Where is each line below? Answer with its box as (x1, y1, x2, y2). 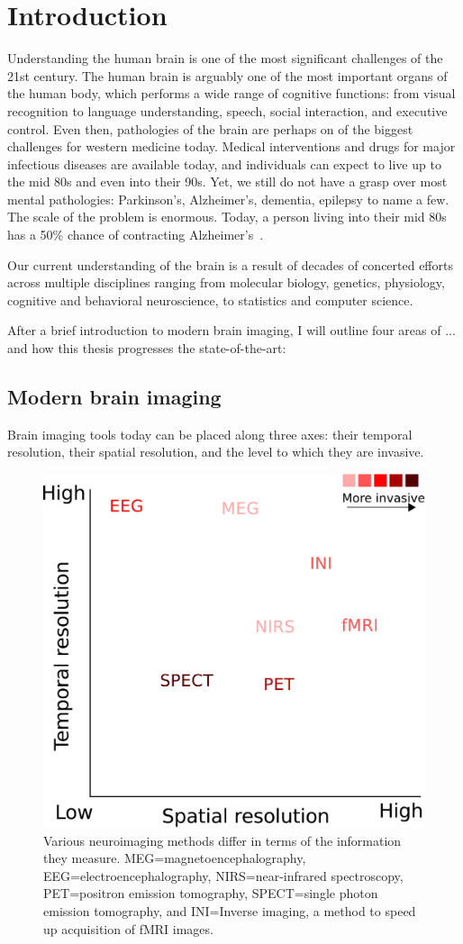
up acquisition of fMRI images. (43, 919, 213, 938)
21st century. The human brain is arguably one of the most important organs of (7, 66, 448, 85)
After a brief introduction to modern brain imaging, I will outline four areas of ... (7, 321, 456, 340)
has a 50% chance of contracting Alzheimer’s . (7, 225, 264, 244)
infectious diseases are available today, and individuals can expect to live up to (7, 154, 441, 173)
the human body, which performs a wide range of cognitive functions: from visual (7, 84, 456, 103)
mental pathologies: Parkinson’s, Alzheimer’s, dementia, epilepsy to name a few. (7, 189, 449, 208)
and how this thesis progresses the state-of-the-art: (7, 339, 286, 358)
